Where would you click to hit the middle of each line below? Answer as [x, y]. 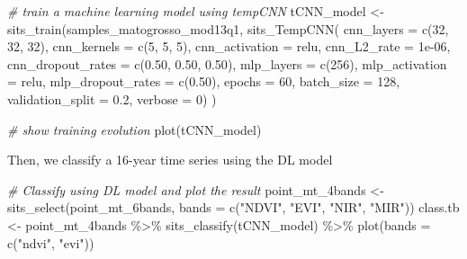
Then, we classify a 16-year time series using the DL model [170, 160]
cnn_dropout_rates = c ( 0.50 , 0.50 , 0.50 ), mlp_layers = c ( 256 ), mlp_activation [227, 63]
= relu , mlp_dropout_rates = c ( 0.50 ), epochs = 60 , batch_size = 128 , [204, 81]
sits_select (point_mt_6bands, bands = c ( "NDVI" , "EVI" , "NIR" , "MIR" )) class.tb [233, 207]
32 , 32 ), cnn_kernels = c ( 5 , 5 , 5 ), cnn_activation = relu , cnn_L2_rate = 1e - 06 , [229, 46]
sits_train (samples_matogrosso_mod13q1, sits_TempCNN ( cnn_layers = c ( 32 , [228, 28]
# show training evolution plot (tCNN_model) [135, 129]
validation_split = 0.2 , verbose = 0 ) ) [112, 98]
